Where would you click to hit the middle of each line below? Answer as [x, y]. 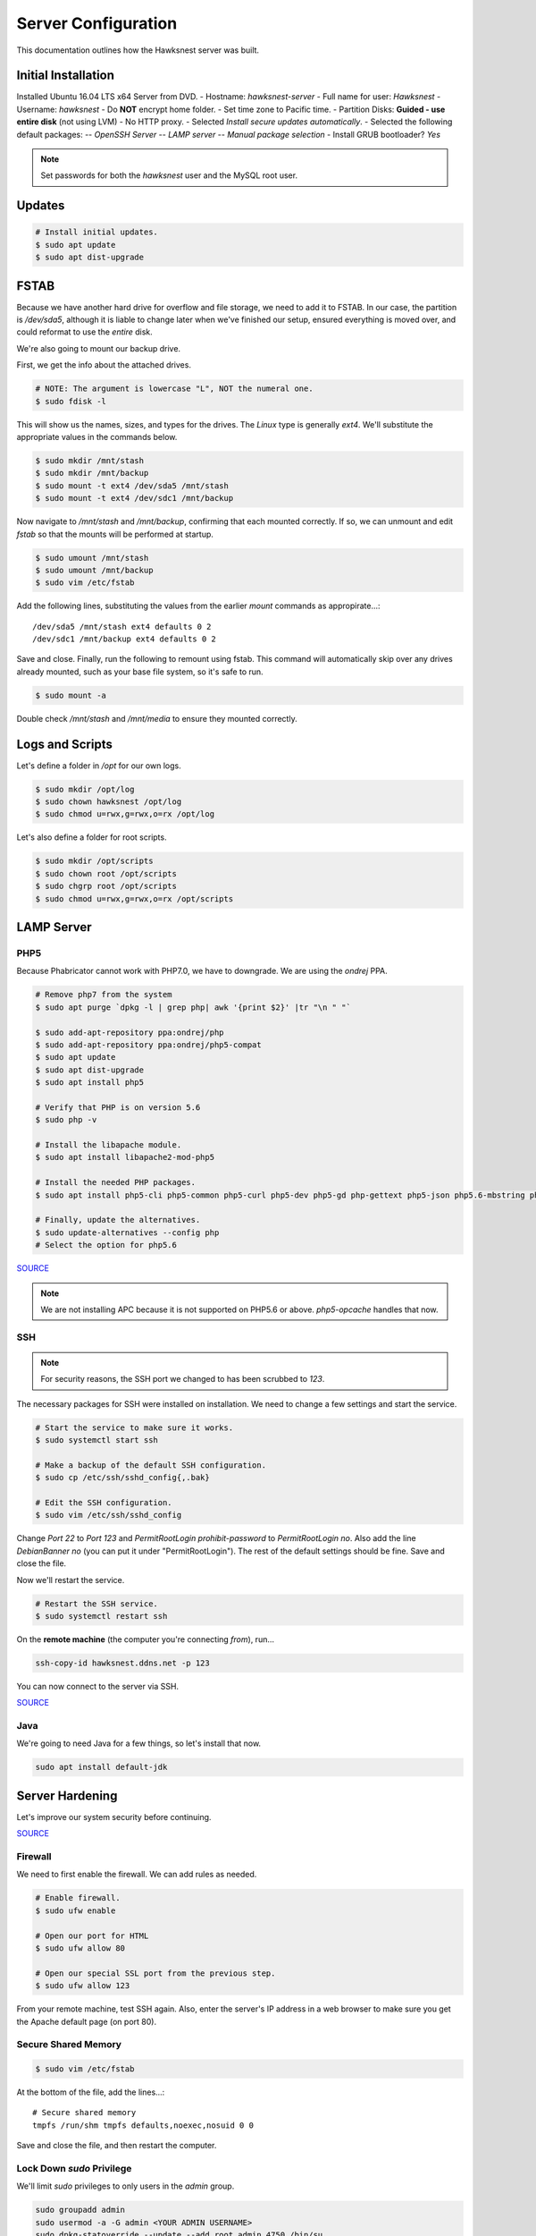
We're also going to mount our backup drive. [99, 348]
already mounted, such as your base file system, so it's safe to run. [140, 672]
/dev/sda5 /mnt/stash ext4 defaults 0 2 [122, 627]
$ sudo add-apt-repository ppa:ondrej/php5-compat [149, 1045]
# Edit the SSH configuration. [104, 1503]
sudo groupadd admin [80, 2210]
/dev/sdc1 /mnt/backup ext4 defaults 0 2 [124, 639]
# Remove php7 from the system [104, 995]
